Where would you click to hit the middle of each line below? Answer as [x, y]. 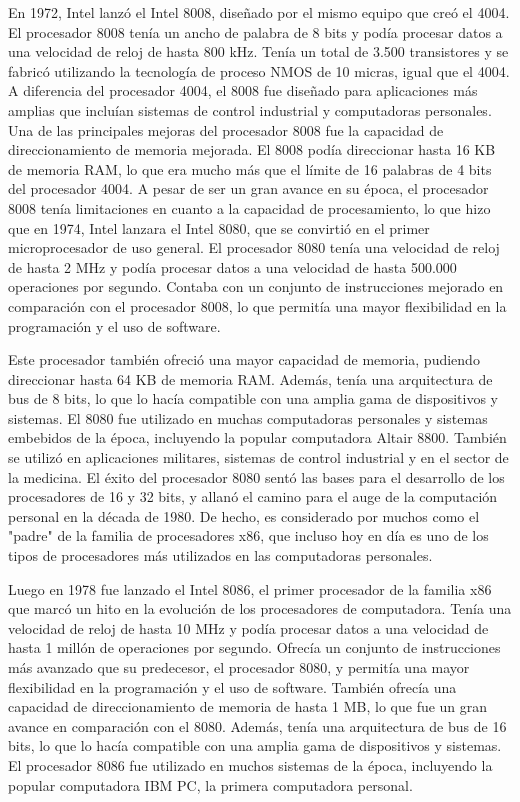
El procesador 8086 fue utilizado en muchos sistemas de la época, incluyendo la [250, 764]
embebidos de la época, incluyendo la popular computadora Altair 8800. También [257, 437]
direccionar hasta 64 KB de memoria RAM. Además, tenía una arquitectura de [250, 378]
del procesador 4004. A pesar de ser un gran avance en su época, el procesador [248, 188]
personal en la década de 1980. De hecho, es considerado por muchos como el [244, 515]
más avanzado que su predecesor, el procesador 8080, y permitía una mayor [239, 667]
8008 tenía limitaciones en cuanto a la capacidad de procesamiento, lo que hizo [249, 207]
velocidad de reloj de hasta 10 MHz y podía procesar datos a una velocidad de [248, 627]
